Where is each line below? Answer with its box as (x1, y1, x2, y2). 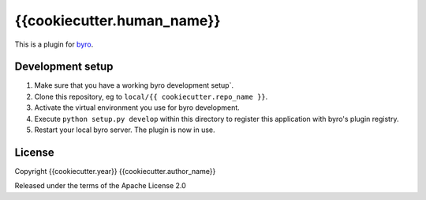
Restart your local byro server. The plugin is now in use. (34, 125, 215, 134)
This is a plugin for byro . (14, 40, 94, 49)
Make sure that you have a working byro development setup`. (34, 81, 234, 90)
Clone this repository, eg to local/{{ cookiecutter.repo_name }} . (34, 92, 268, 101)
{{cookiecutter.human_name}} (14, 12, 221, 29)
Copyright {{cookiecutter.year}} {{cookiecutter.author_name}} (14, 166, 216, 175)
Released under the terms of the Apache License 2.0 (14, 181, 187, 191)
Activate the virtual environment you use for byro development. (34, 103, 240, 112)
